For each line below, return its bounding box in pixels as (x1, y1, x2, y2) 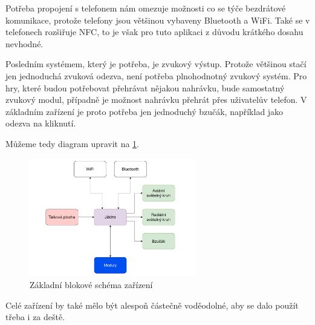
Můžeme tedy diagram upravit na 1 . (5, 137, 139, 149)
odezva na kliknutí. (5, 117, 76, 130)
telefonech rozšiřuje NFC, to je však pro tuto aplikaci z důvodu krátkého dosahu (5, 25, 304, 38)
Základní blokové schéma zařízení (30, 278, 153, 291)
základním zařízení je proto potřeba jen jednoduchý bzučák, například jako (5, 105, 284, 117)
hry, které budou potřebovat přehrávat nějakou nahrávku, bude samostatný (5, 81, 285, 94)
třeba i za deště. (5, 310, 65, 323)
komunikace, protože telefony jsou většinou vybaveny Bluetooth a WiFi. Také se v (5, 13, 310, 26)
